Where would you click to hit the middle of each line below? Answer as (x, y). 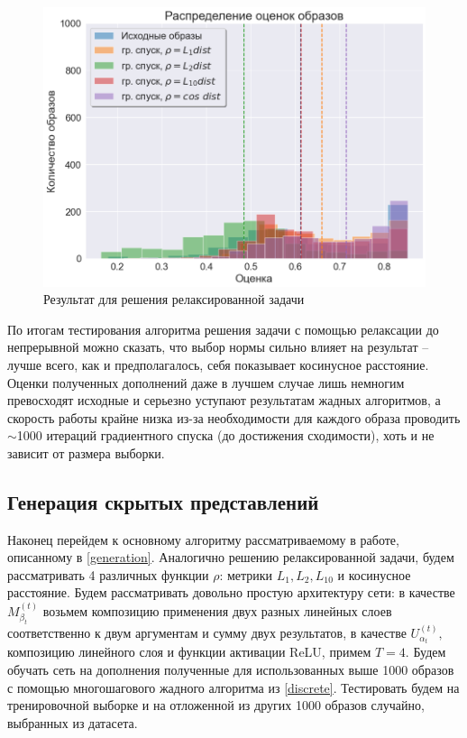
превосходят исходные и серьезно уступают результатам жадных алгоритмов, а (224, 400)
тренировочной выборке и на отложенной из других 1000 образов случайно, (216, 705)
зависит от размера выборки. (86, 452)
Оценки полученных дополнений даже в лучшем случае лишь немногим (206, 382)
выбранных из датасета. (73, 722)
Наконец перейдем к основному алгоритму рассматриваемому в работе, (203, 539)
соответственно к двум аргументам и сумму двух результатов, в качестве (207, 633)
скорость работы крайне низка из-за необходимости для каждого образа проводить (234, 417)
